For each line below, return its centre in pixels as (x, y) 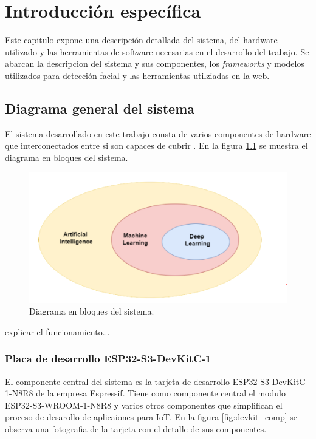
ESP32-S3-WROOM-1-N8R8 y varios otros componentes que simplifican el (144, 405)
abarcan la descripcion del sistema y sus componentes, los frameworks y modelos (155, 63)
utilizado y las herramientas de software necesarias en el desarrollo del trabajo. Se (157, 51)
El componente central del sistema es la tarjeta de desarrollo (118, 381)
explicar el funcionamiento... (57, 331)
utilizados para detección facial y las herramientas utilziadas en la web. (137, 75)
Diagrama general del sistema (100, 108)
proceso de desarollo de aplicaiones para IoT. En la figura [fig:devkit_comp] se (151, 417)
